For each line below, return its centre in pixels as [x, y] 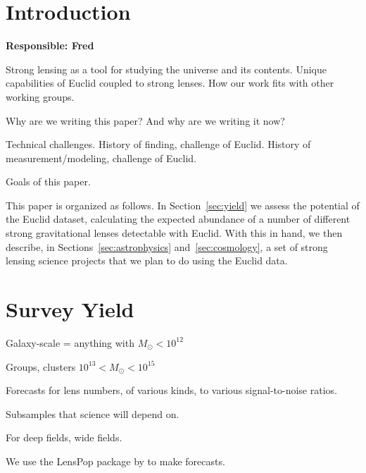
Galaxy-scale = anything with [70, 342]
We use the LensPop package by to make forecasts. [115, 461]
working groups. [40, 96]
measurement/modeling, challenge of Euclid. [101, 158]
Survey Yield [70, 309]
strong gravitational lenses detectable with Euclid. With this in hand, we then [174, 233]
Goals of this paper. [48, 182]
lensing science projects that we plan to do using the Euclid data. [147, 260]
